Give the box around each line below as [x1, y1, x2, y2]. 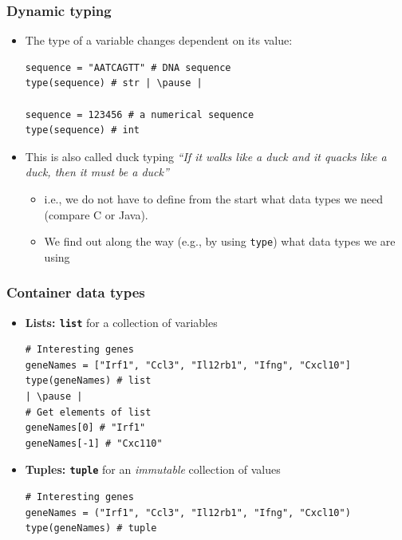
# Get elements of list [25, 406, 152, 418]
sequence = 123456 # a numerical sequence [25, 108, 254, 120]
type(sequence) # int [25, 124, 140, 136]
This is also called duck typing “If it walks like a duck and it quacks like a [25, 148, 387, 164]
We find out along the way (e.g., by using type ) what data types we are [44, 233, 396, 250]
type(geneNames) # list [25, 375, 152, 387]
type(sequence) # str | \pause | [25, 77, 203, 89]
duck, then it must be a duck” [25, 164, 169, 180]
